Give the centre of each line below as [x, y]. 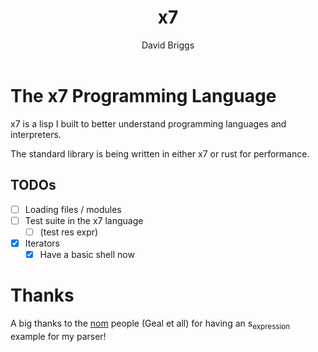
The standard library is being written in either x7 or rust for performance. [160, 153]
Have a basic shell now [87, 254]
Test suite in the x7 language [84, 220]
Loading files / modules [73, 209]
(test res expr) [69, 232]
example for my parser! [58, 336]
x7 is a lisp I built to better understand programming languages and [148, 123]
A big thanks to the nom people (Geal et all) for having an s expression [150, 324]
